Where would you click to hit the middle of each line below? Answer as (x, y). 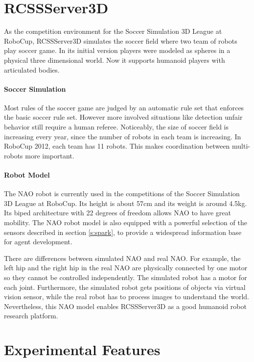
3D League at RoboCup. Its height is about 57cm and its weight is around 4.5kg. (126, 203)
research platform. (31, 316)
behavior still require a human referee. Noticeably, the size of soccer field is (116, 127)
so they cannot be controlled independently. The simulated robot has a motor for (126, 277)
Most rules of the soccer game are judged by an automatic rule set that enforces (124, 107)
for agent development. (38, 242)
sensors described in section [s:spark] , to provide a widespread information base (123, 232)
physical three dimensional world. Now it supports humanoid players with (115, 60)
